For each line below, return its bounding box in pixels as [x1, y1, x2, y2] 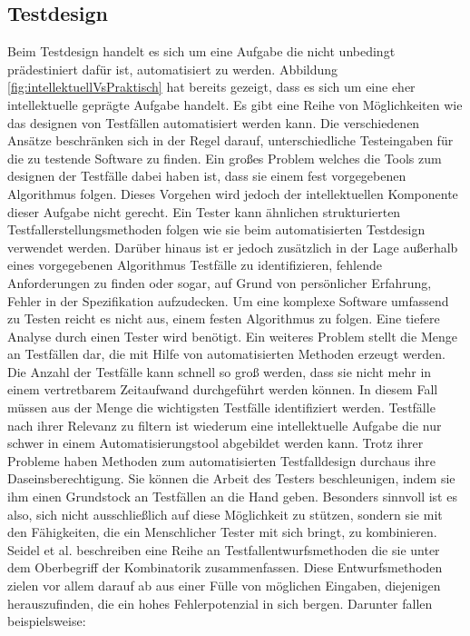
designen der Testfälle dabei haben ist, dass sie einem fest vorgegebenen [7, 166, 406, 185]
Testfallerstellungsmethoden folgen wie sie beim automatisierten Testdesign [7, 220, 426, 239]
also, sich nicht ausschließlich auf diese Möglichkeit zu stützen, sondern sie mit [7, 504, 443, 523]
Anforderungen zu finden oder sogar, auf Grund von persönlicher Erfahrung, [7, 273, 432, 292]
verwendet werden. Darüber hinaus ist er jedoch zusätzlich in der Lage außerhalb [7, 237, 458, 256]
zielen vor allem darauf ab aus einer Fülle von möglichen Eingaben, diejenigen [7, 576, 441, 595]
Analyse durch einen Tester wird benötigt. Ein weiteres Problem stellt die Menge [7, 326, 457, 345]
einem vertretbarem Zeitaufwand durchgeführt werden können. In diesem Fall [7, 380, 438, 399]
